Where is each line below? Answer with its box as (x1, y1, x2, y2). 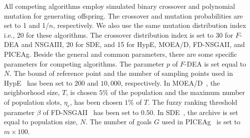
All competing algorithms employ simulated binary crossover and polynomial (4, 1, 235, 11)
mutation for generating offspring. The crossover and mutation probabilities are (4, 10, 243, 21)
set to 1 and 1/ (4, 20, 49, 30)
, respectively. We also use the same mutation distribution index (53, 20, 247, 30)
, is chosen (66, 87, 97, 97)
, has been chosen (70, 96, 123, 107)
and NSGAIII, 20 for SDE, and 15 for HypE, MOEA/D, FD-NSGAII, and (21, 39, 245, 49)
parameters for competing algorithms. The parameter (4, 58, 165, 69)
